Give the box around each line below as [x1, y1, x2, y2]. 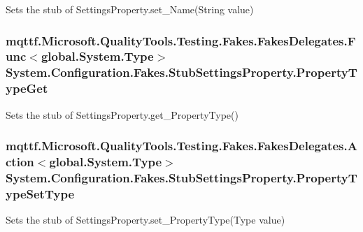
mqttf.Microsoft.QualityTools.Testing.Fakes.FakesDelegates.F [6, 31, 356, 49]
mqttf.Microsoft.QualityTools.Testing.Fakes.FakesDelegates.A [6, 137, 357, 154]
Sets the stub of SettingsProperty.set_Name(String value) [6, 2, 254, 16]
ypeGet [6, 80, 48, 97]
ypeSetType [6, 184, 75, 202]
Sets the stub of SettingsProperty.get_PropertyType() [6, 107, 239, 122]
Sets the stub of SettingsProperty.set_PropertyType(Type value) [6, 212, 285, 227]
